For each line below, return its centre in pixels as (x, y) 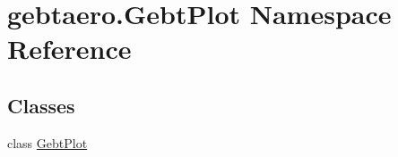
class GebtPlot (48, 142)
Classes (41, 105)
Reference (69, 49)
